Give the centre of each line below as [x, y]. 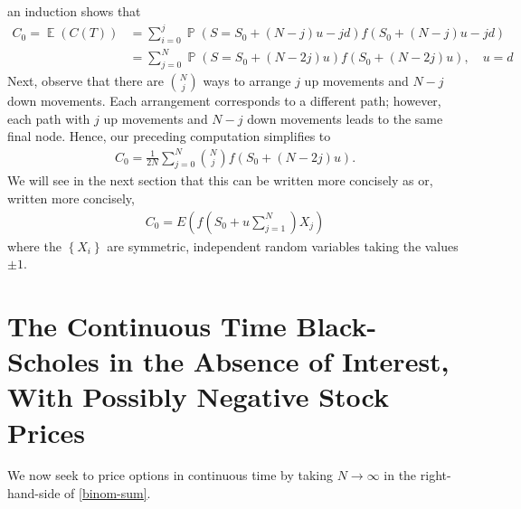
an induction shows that [74, 11]
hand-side [34, 493]
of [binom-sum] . [108, 493]
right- [436, 475]
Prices [46, 432]
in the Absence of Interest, [279, 361]
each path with [49, 118]
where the [34, 245]
